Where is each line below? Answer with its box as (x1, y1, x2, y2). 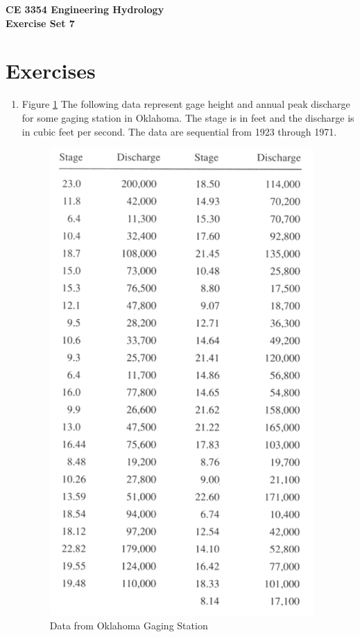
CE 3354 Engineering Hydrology (6, 2, 164, 16)
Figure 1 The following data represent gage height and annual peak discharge (22, 97, 350, 111)
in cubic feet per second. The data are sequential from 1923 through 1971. (22, 124, 337, 138)
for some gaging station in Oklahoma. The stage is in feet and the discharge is (22, 110, 354, 124)
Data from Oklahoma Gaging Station (49, 618, 208, 632)
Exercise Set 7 (6, 15, 75, 30)
